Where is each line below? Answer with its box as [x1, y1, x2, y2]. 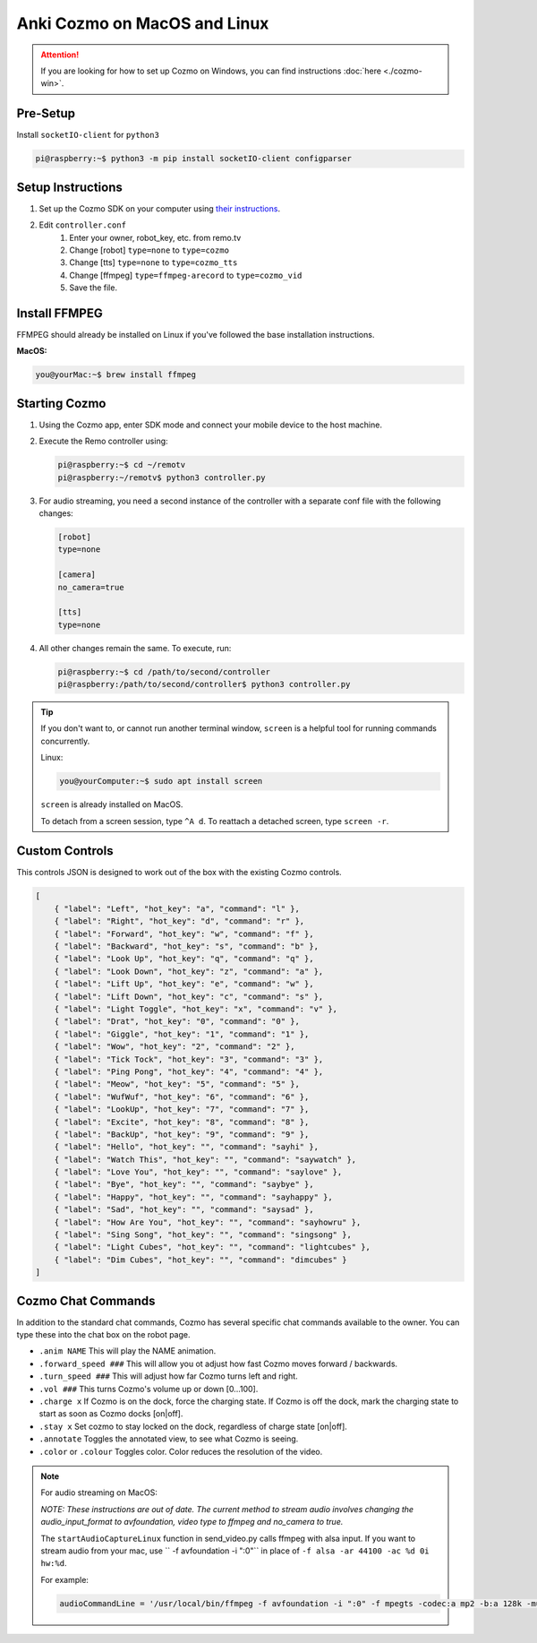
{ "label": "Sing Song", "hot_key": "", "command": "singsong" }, [54, 1230, 353, 1240]
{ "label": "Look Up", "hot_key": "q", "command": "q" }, [54, 954, 314, 964]
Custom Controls [16, 843, 114, 859]
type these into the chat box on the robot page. [16, 1329, 192, 1340]
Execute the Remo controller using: [38, 435, 169, 447]
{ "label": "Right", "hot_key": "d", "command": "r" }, [54, 916, 305, 926]
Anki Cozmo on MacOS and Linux [16, 13, 269, 33]
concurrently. [40, 735, 90, 746]
